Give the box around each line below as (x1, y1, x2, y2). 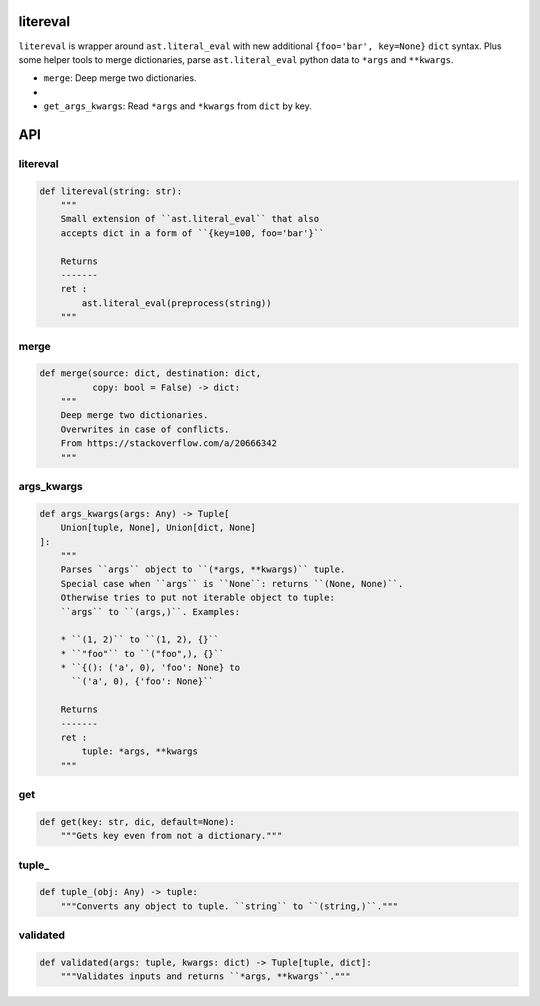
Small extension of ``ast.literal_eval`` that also (60, 213, 320, 225)
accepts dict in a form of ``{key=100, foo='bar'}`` (60, 227, 325, 239)
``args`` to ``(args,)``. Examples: (60, 606, 240, 617)
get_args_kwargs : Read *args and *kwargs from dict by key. (43, 100, 312, 112)
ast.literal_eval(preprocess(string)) (81, 297, 272, 309)
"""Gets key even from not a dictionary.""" (60, 830, 283, 842)
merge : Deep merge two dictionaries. (43, 72, 197, 84)
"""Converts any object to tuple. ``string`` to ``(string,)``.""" (60, 900, 399, 912)
